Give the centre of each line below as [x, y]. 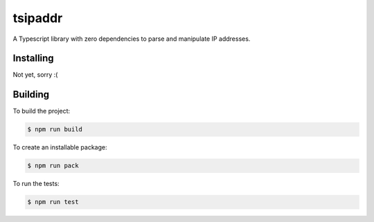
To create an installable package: [60, 147]
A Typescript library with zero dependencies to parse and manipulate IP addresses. [132, 39]
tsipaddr [38, 18]
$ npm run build [55, 129]
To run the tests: [36, 184]
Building [31, 94]
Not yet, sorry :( [35, 75]
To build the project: [42, 111]
